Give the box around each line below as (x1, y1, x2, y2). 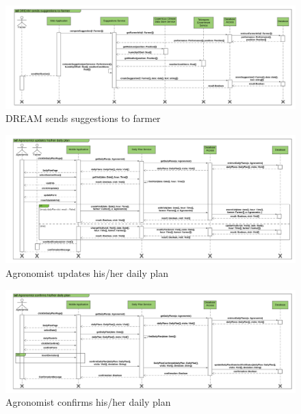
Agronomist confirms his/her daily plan (5, 395, 171, 409)
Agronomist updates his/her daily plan (5, 266, 168, 280)
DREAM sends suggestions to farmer (5, 111, 161, 125)
